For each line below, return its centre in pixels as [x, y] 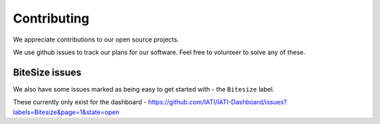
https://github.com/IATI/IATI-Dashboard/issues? [217, 102]
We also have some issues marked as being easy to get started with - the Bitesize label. [144, 89]
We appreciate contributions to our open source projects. [96, 39]
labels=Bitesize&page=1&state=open [66, 112]
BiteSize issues [47, 72]
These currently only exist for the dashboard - [80, 102]
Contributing [51, 18]
